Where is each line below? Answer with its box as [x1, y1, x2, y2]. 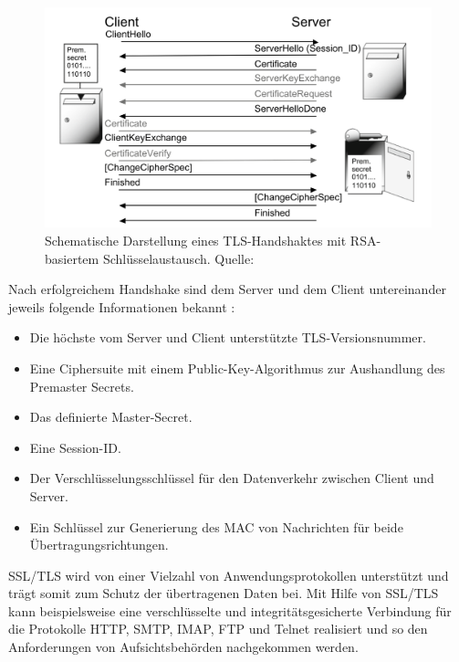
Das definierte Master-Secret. [29, 407, 193, 426]
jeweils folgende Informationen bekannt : [8, 297, 235, 316]
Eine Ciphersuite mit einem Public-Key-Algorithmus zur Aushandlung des [29, 358, 445, 377]
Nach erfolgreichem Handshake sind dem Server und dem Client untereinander [8, 279, 446, 299]
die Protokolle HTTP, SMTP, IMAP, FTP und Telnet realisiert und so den [8, 619, 428, 638]
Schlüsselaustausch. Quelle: [102, 248, 255, 268]
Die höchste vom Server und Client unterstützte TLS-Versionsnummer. [29, 328, 426, 347]
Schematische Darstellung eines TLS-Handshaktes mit [45, 230, 347, 249]
